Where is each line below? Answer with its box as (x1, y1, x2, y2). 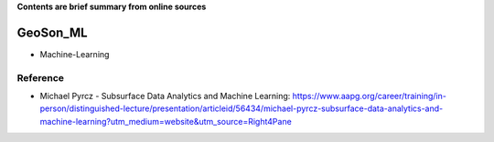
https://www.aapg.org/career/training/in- (292, 91, 447, 102)
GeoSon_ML (16, 25, 88, 40)
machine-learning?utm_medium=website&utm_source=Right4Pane (39, 116, 292, 127)
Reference (16, 71, 64, 84)
